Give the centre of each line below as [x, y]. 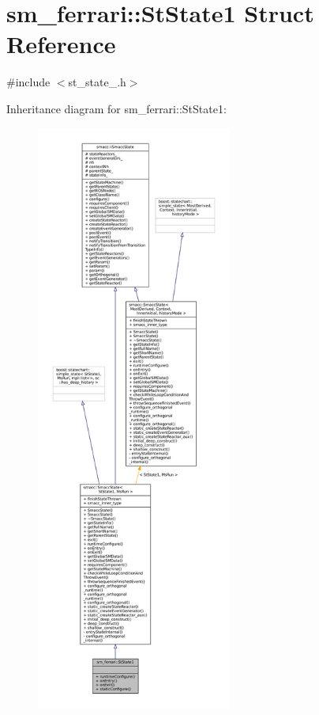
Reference [61, 44]
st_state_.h [97, 82]
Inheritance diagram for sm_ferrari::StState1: [116, 108]
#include [28, 82]
